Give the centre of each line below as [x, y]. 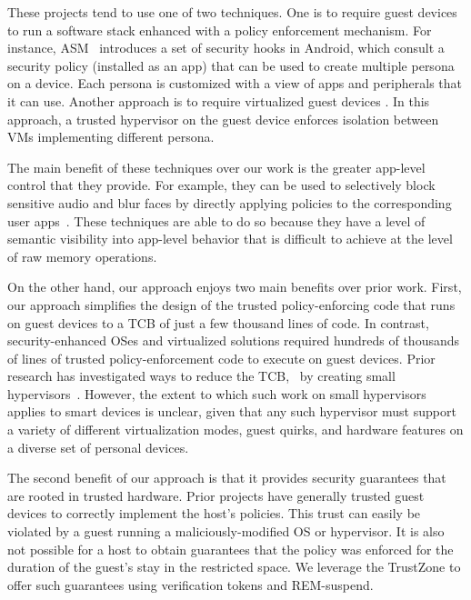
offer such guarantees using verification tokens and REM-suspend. [190, 584]
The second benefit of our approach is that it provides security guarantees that [227, 478]
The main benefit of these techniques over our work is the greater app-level [216, 167]
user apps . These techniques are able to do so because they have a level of [216, 220]
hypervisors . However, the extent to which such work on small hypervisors [217, 393]
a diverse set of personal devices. [98, 447]
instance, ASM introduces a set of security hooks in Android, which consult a [226, 48]
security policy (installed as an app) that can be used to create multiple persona [231, 65]
